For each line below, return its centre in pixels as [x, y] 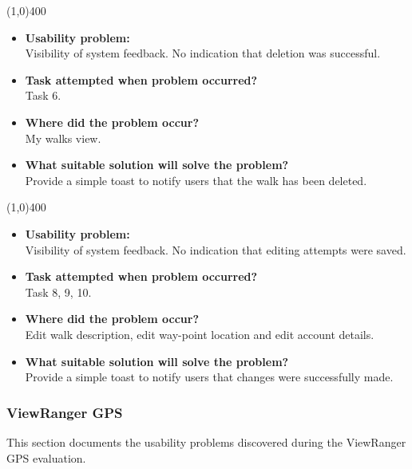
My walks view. [63, 138]
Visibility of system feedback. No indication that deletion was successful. [203, 53]
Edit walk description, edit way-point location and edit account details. [200, 334]
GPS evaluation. [46, 457]
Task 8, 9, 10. [58, 292]
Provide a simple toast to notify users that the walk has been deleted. [196, 180]
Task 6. [43, 95]
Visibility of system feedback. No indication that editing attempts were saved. [216, 249]
